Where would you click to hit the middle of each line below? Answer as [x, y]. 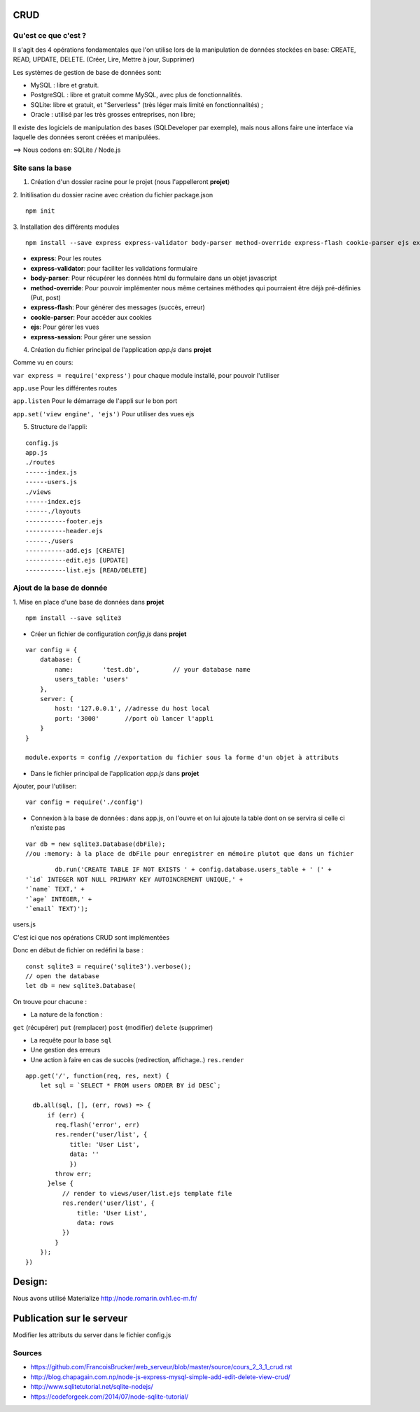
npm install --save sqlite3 [73, 618]
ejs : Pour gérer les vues [65, 327]
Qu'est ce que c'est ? [50, 36]
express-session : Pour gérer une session [91, 337]
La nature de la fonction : [66, 1015]
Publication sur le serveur [70, 1319]
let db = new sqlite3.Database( [81, 986]
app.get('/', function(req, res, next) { [97, 1076]
